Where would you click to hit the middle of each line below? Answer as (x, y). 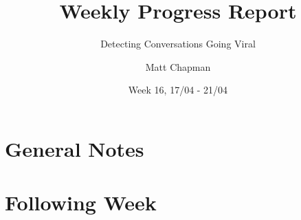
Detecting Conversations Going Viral (178, 44)
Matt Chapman (178, 66)
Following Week (81, 202)
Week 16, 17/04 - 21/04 (178, 90)
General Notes (75, 148)
